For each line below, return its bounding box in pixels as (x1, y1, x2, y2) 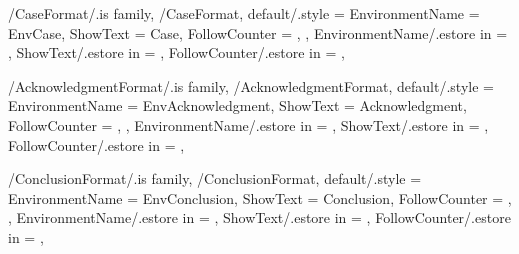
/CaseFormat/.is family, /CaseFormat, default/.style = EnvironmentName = (8, 3, 480, 23)
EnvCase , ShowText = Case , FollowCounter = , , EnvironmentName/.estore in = (8, 22, 508, 43)
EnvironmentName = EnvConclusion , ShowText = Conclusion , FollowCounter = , (8, 187, 512, 208)
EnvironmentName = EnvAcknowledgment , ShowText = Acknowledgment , (8, 95, 467, 116)
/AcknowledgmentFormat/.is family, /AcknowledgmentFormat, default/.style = (8, 75, 494, 96)
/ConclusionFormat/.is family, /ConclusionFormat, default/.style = (8, 168, 422, 189)
